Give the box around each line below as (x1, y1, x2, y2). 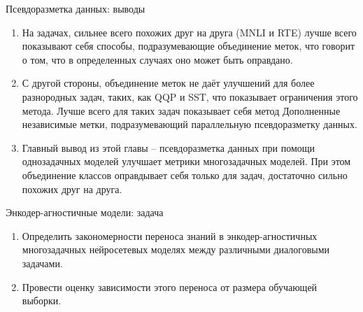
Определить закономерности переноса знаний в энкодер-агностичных (22, 228, 318, 243)
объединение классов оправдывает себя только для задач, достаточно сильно (22, 167, 348, 182)
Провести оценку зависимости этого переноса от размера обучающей (22, 279, 318, 294)
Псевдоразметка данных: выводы (6, 1, 145, 15)
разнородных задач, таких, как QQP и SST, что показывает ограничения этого (22, 89, 358, 104)
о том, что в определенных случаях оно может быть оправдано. (22, 52, 293, 66)
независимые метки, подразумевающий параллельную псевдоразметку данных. (22, 117, 357, 132)
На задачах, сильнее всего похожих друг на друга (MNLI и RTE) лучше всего (22, 24, 357, 39)
